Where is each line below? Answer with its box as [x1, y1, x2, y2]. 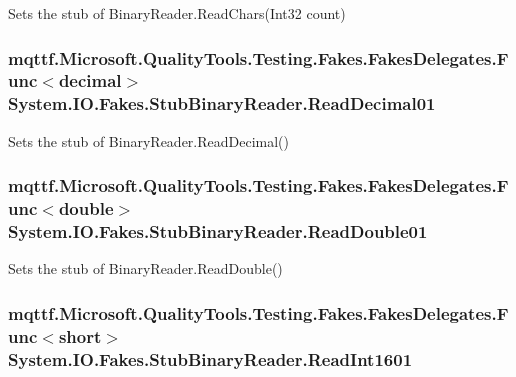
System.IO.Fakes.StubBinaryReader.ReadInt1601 [8, 346, 413, 371]
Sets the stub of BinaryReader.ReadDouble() [8, 258, 283, 279]
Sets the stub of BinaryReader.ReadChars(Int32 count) [8, 3, 346, 23]
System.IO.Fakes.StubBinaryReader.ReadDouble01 [8, 219, 428, 244]
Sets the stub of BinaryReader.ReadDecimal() [8, 130, 290, 151]
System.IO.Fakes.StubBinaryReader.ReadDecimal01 [8, 91, 436, 116]
